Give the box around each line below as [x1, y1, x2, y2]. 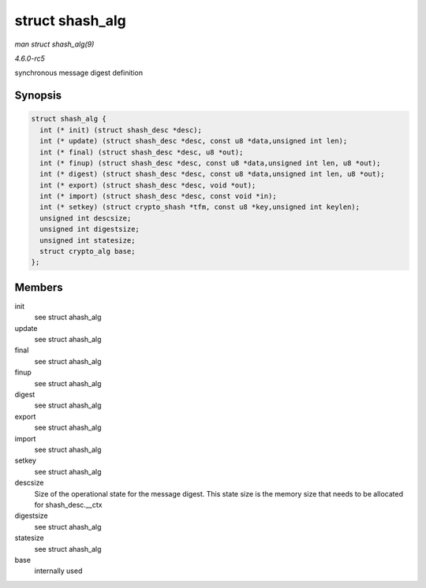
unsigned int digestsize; [39, 225, 140, 234]
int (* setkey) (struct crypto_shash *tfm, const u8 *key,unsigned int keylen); [39, 203, 361, 212]
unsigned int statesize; [39, 236, 136, 244]
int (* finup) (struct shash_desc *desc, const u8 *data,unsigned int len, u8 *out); [39, 158, 381, 167]
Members [14, 281, 63, 294]
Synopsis [14, 89, 62, 102]
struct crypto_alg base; [39, 247, 136, 256]
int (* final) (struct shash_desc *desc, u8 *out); [39, 147, 244, 157]
